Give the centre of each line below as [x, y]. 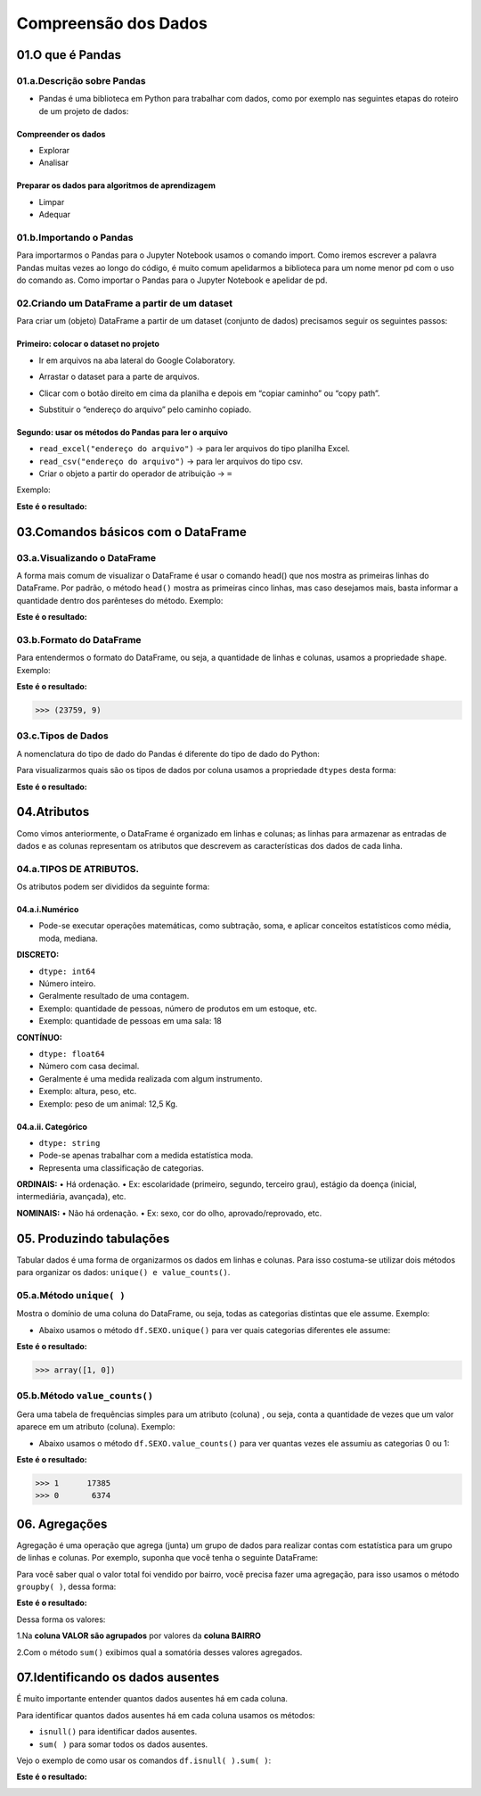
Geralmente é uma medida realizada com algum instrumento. [151, 1078]
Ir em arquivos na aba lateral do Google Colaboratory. [137, 360]
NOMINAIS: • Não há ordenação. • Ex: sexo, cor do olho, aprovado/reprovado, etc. [169, 1213]
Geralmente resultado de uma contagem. [114, 996]
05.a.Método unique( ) [71, 1295]
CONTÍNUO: [39, 1037]
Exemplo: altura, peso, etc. [88, 1092]
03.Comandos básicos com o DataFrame [131, 532]
